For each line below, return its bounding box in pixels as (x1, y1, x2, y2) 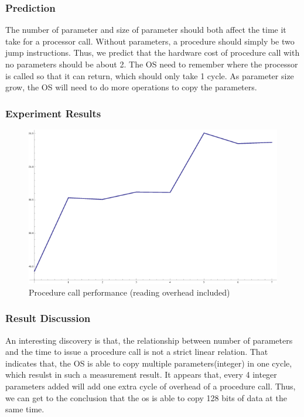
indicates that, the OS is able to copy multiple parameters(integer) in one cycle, (5, 357, 292, 369)
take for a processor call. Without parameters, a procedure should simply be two (5, 35, 295, 47)
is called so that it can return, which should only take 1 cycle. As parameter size (5, 69, 294, 82)
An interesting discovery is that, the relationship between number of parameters (5, 334, 293, 346)
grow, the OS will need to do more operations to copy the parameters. (5, 81, 257, 93)
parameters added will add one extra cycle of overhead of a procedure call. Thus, (5, 379, 296, 392)
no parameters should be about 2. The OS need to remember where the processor (5, 58, 298, 70)
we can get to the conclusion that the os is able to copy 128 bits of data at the (5, 391, 287, 404)
